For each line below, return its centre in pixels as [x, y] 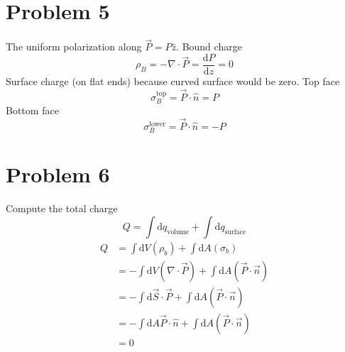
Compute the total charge [62, 208]
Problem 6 [58, 174]
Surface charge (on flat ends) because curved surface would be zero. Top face [173, 81]
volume [178, 232]
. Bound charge [209, 46]
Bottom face [32, 110]
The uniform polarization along [74, 46]
